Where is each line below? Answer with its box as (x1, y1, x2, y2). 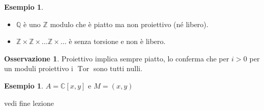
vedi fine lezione (4, 97, 54, 108)
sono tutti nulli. (93, 63, 143, 74)
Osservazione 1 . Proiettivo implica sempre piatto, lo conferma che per (4, 53, 229, 63)
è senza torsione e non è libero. (69, 36, 166, 47)
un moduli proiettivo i (4, 63, 74, 74)
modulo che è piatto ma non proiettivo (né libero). (50, 18, 209, 29)
